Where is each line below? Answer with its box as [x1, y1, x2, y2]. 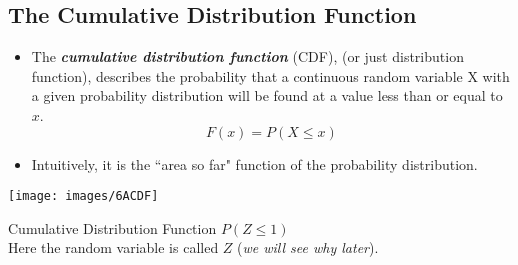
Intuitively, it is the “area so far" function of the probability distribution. [31, 153, 478, 174]
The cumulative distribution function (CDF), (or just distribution [31, 46, 464, 67]
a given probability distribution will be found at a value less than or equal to [31, 85, 503, 106]
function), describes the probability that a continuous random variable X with [31, 65, 510, 86]
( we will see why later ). [237, 237, 379, 258]
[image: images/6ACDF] [8, 189, 159, 204]
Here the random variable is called [8, 237, 219, 258]
